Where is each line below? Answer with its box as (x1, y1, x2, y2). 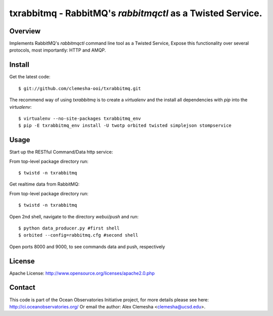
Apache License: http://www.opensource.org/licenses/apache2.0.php (9, 270, 155, 276)
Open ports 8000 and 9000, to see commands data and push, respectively (9, 243, 165, 250)
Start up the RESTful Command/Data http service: (9, 149, 113, 155)
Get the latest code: (9, 74, 51, 80)
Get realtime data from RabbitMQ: (9, 181, 80, 187)
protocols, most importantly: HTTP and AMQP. (9, 47, 106, 53)
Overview (9, 27, 41, 35)
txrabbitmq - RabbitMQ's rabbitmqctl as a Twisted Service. (9, 8, 262, 19)
